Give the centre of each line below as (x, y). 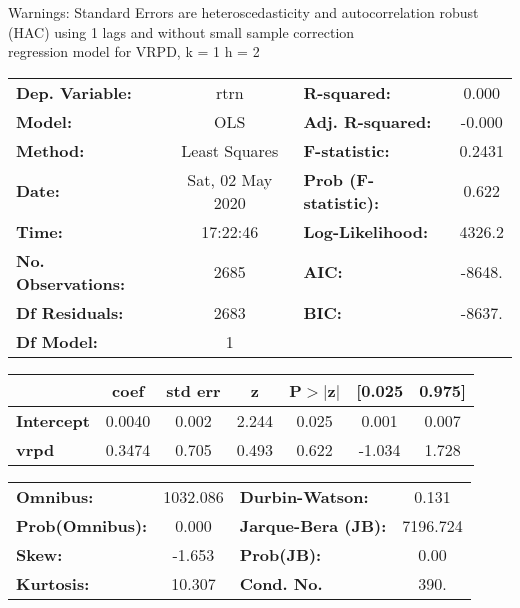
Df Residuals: (70, 312)
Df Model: (57, 341)
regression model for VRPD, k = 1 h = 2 (134, 51)
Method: (50, 150)
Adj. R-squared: (367, 121)
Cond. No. (281, 583)
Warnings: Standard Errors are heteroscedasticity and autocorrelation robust (243, 12)
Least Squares (230, 150)
